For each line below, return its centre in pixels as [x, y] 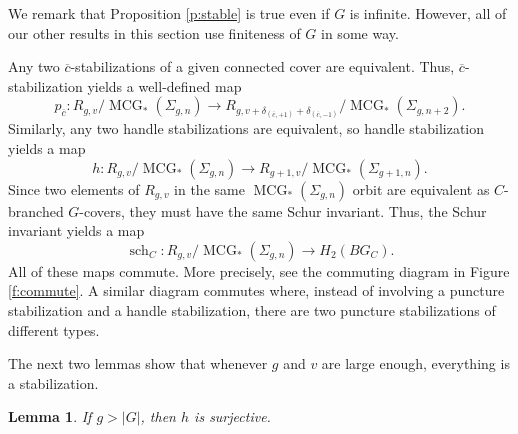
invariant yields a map [76, 230]
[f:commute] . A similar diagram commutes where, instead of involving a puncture [256, 290]
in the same [209, 188]
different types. [54, 329]
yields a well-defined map [164, 85]
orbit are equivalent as [421, 188]
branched [36, 210]
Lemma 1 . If [50, 416]
